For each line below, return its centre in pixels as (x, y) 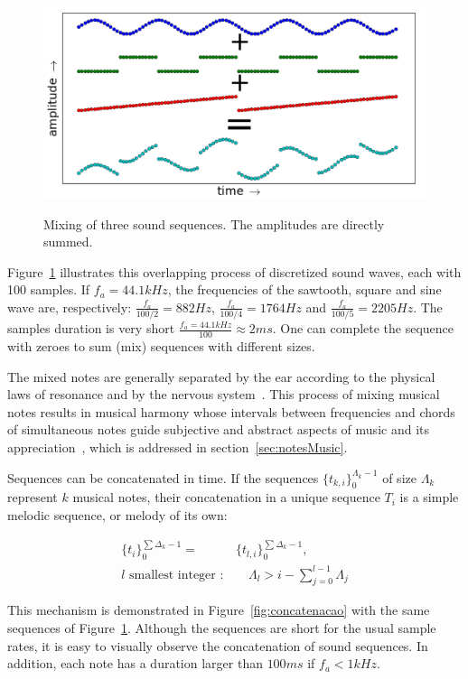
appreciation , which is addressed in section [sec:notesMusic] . (178, 447)
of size (399, 477)
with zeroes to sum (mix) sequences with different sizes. (161, 346)
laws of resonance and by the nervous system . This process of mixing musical (224, 394)
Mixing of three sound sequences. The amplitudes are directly (214, 223)
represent (33, 497)
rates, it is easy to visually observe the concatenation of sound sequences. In (218, 645)
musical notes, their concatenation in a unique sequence (226, 497)
